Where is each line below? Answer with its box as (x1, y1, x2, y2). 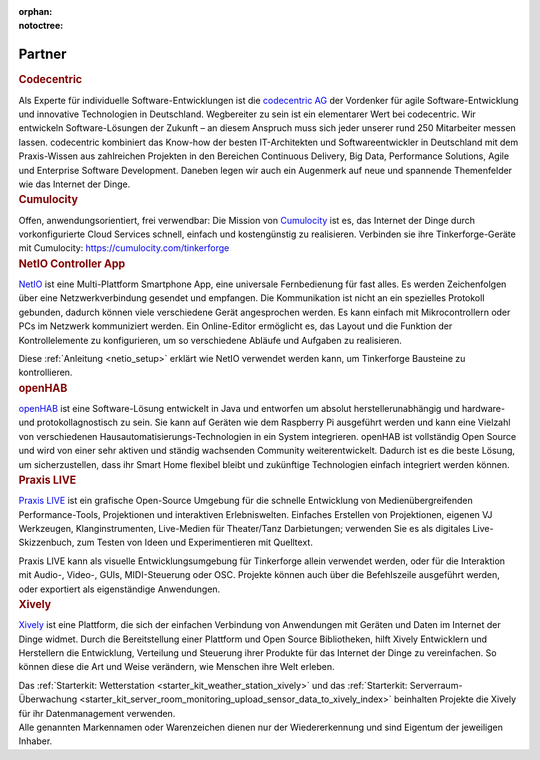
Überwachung (18, 693, 78, 705)
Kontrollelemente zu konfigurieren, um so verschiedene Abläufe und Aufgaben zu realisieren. (18, 334, 402, 346)
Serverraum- (409, 679, 463, 691)
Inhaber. (18, 735, 53, 747)
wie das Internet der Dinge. (18, 178, 131, 190)
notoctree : (18, 20, 64, 32)
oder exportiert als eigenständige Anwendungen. (18, 583, 221, 595)
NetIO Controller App (18, 256, 126, 270)
